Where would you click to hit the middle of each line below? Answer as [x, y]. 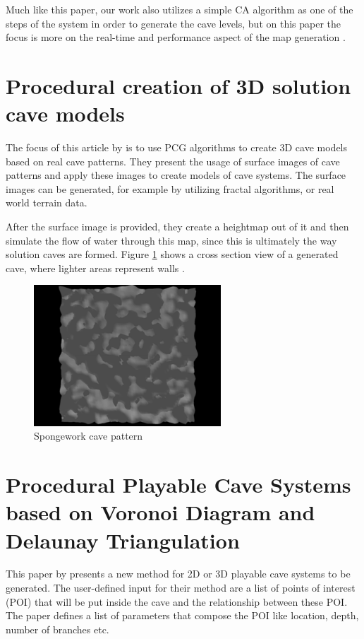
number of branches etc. [57, 629]
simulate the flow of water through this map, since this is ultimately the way [171, 240]
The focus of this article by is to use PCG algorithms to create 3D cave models [177, 147]
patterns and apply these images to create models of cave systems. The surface [176, 175]
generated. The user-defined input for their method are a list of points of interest [181, 588]
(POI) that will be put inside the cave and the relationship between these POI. [177, 601]
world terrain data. [47, 203]
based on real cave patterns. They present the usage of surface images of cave [173, 161]
